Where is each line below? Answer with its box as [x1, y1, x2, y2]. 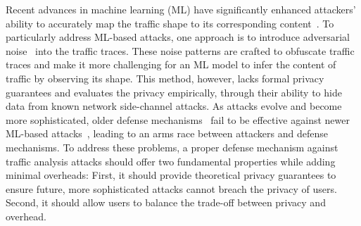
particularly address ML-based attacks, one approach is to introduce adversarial [6, 30, 350, 44]
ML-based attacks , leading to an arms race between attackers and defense [6, 126, 328, 141]
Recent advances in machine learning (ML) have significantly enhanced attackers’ [6, 2, 356, 16]
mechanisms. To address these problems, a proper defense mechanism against [6, 139, 338, 154]
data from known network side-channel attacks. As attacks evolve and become [6, 99, 342, 113]
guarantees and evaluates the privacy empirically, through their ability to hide [6, 84, 342, 99]
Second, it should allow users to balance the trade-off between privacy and [6, 195, 326, 210]
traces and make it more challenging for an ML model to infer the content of [6, 57, 336, 72]
